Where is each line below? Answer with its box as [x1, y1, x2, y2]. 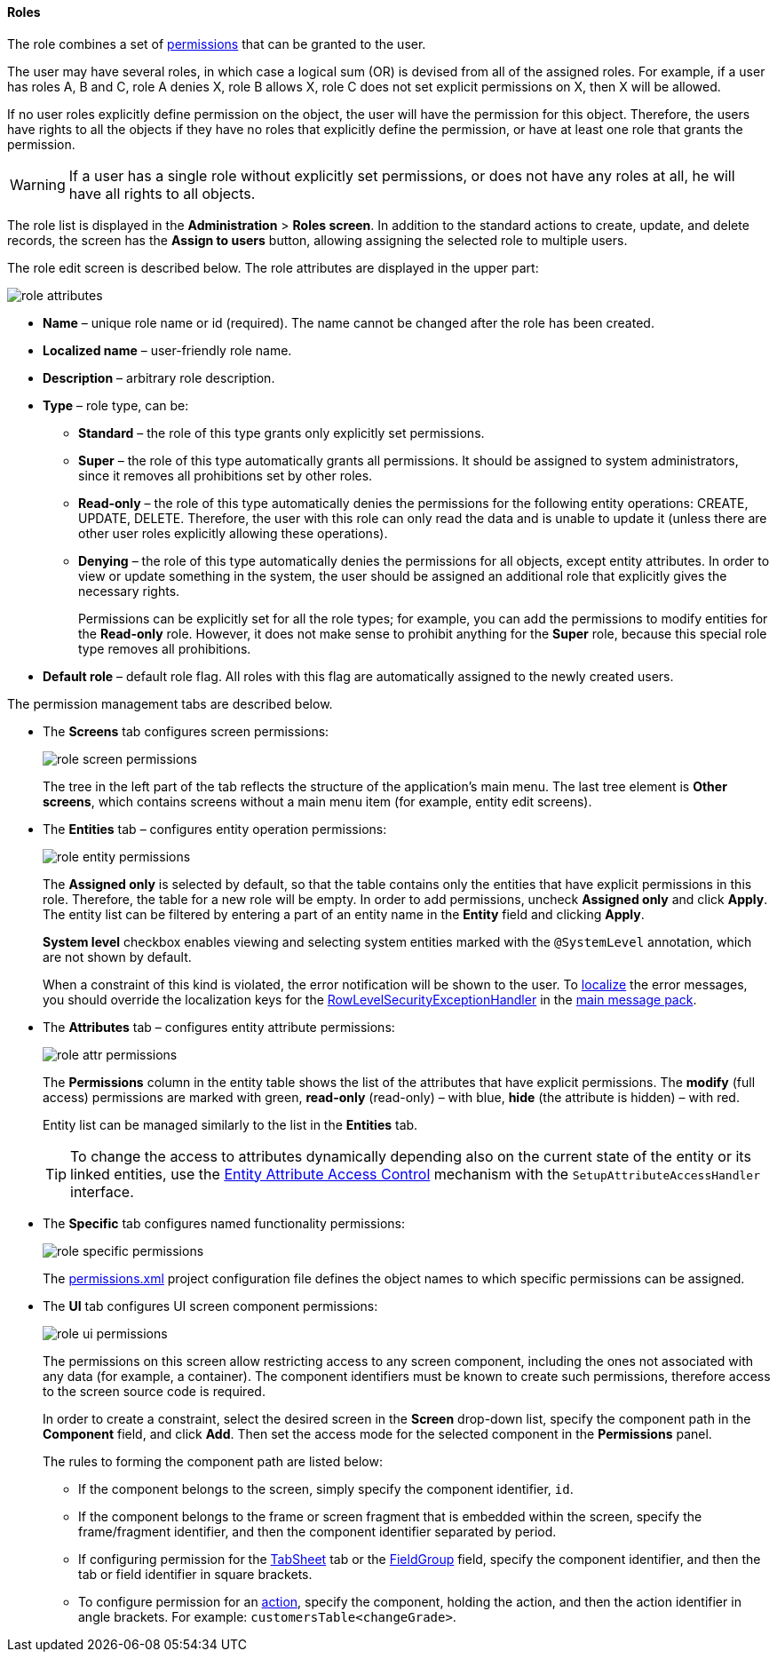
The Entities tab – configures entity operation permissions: [43, 821, 387, 837]
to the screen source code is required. [43, 1383, 266, 1399]
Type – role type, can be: [43, 397, 189, 413]
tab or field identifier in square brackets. [78, 1566, 313, 1582]
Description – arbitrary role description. [43, 369, 275, 385]
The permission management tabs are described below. [7, 695, 333, 711]
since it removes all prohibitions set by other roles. [78, 467, 373, 483]
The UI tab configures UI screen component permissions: [43, 1298, 378, 1314]
